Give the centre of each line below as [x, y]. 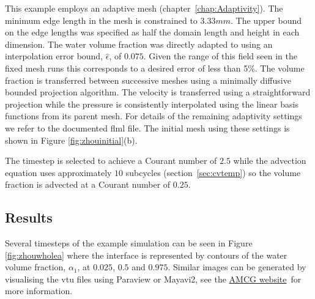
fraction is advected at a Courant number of [88, 184]
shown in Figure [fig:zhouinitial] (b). [71, 140]
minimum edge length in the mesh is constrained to [101, 20]
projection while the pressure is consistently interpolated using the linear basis [152, 104]
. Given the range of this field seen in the [220, 56]
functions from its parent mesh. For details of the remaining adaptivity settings [154, 116]
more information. [39, 291]
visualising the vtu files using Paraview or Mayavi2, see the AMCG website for [153, 279]
